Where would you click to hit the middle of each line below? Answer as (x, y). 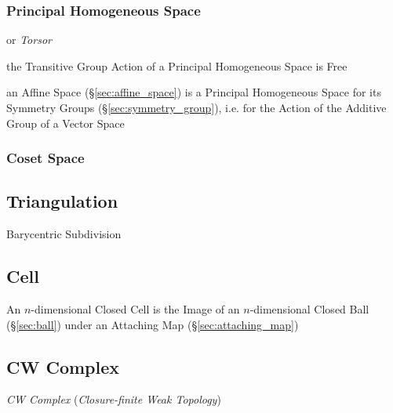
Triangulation (62, 201)
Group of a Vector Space (65, 123)
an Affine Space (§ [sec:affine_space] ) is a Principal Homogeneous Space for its (194, 92)
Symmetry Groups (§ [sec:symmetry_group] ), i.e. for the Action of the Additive (196, 107)
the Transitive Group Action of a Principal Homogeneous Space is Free (177, 65)
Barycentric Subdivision (64, 234)
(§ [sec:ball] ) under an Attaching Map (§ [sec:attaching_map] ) (153, 324)
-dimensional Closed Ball (309, 309)
